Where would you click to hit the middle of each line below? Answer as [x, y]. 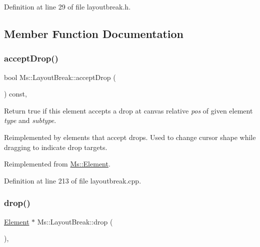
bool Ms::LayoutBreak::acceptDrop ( [60, 77]
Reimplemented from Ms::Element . [57, 164]
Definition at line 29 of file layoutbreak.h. [67, 6]
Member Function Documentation [94, 33]
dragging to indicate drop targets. [56, 147]
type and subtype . [30, 120]
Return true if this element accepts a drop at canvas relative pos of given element [128, 110]
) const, [15, 94]
